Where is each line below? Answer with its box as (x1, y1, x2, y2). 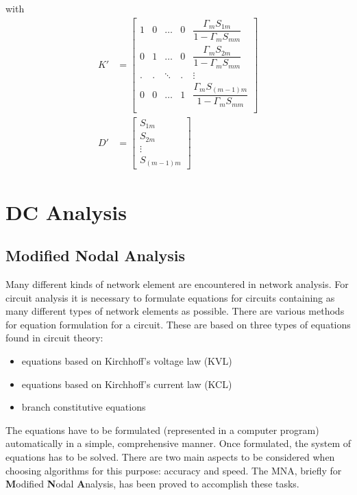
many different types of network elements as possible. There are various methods (5, 304, 345, 318)
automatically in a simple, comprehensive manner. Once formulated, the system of (5, 436, 352, 450)
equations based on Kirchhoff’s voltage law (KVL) (21, 353, 232, 367)
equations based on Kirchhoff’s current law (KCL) (21, 376, 232, 391)
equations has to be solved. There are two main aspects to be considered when (5, 449, 335, 463)
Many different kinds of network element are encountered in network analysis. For (5, 276, 349, 291)
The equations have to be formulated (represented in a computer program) (5, 422, 319, 437)
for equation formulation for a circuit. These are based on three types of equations (5, 317, 351, 331)
